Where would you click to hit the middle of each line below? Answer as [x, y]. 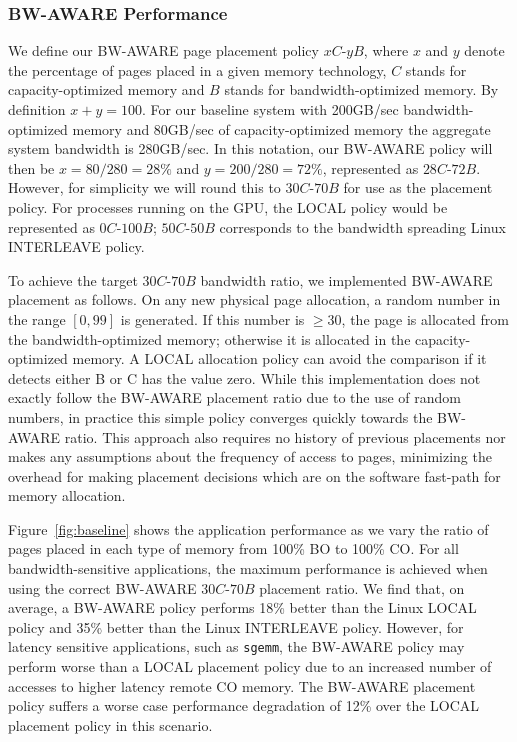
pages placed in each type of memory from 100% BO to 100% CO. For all [233, 548]
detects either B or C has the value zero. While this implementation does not [244, 377]
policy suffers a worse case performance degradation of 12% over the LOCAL [244, 705]
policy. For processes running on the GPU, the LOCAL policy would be [228, 206]
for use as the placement [418, 187]
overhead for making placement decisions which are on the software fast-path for [254, 475]
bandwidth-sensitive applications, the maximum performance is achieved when [248, 568]
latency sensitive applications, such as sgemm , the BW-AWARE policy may [236, 646]
